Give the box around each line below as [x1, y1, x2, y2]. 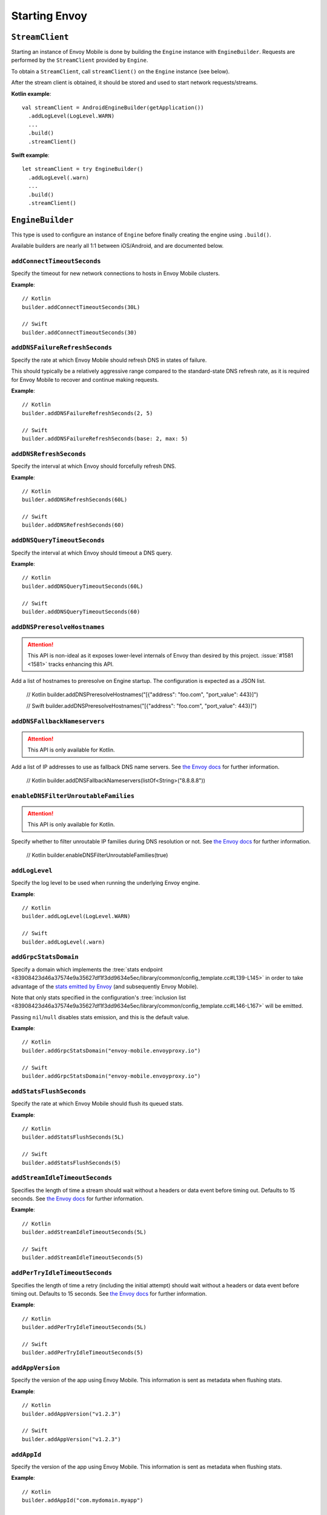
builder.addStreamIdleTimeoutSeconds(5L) [22, 1229, 147, 1236]
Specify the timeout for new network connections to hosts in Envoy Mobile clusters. [11, 270, 220, 277]
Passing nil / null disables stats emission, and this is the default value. [11, 1013, 190, 1021]
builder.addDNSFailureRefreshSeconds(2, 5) [22, 410, 153, 416]
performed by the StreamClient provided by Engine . [11, 56, 148, 64]
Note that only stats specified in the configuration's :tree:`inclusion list [11, 994, 187, 1001]
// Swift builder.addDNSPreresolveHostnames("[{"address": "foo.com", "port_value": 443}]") [26, 702, 257, 709]
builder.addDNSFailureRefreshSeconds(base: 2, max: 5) [22, 435, 188, 442]
